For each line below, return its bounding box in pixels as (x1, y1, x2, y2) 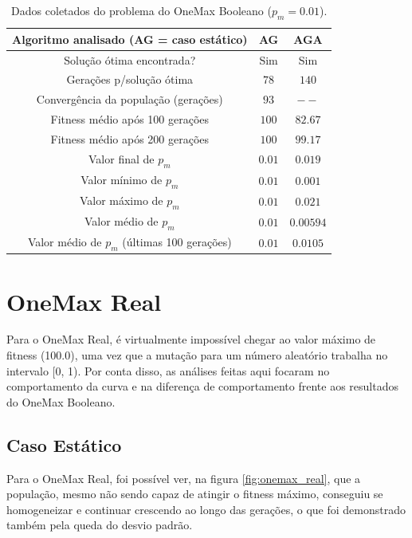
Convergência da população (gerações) (36, 91, 223, 108)
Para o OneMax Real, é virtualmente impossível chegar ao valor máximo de (6, 331, 376, 348)
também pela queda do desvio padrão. (6, 516, 193, 533)
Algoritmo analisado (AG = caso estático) (12, 30, 248, 47)
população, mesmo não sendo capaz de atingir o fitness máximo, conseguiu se (6, 485, 383, 502)
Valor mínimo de (80, 171, 163, 187)
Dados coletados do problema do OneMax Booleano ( (11, 2, 272, 18)
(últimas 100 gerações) (122, 234, 232, 250)
